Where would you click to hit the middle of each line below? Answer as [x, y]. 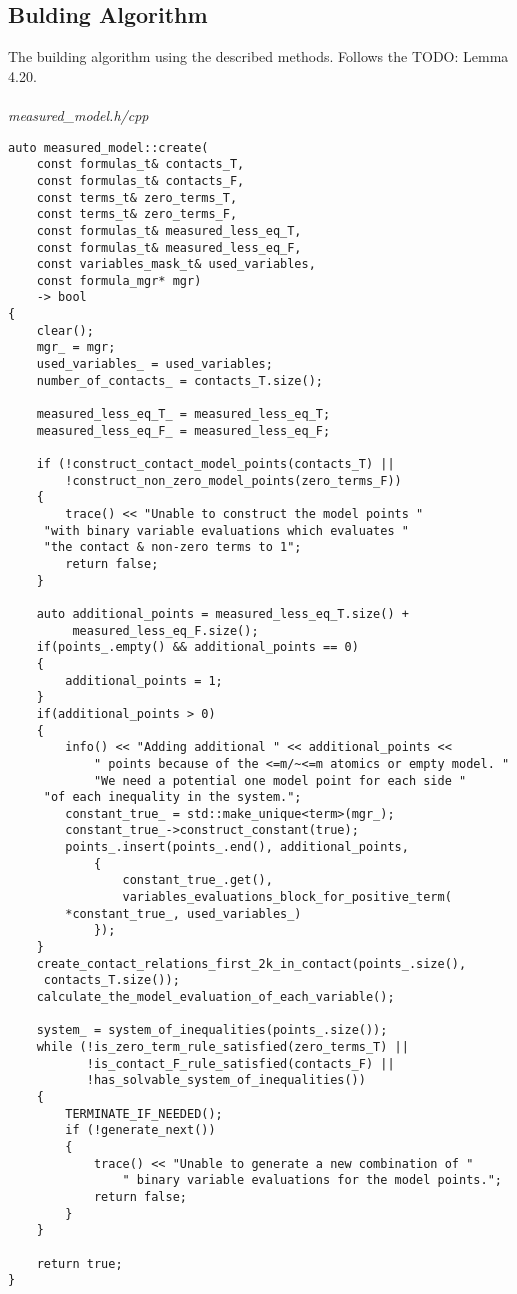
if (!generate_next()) [140, 1130]
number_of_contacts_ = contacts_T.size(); [179, 380]
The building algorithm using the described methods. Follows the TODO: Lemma [258, 56]
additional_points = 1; [144, 680]
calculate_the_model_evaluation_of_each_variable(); [215, 997]
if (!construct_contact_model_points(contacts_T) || [215, 464]
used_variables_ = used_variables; [154, 364]
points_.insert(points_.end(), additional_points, [237, 847]
